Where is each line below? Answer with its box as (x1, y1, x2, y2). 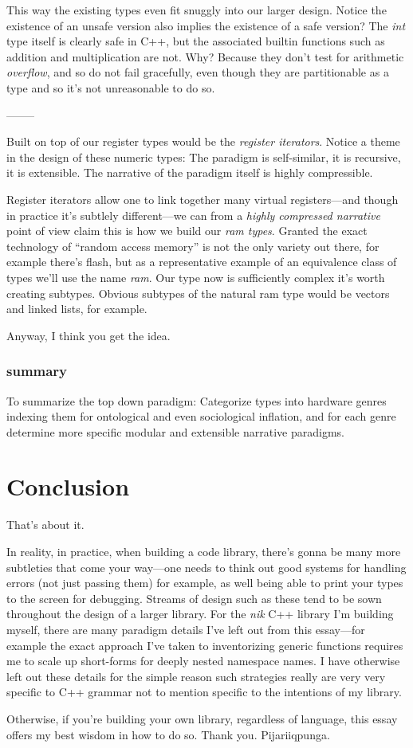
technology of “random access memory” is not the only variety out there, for (6, 237, 380, 254)
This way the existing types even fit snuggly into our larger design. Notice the (6, 2, 387, 18)
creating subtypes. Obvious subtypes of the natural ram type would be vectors (6, 284, 390, 301)
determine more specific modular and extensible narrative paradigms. (6, 423, 344, 440)
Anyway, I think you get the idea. (6, 327, 171, 343)
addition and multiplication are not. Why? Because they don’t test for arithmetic (6, 48, 404, 65)
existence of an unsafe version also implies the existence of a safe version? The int (6, 17, 406, 33)
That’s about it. (6, 516, 85, 533)
